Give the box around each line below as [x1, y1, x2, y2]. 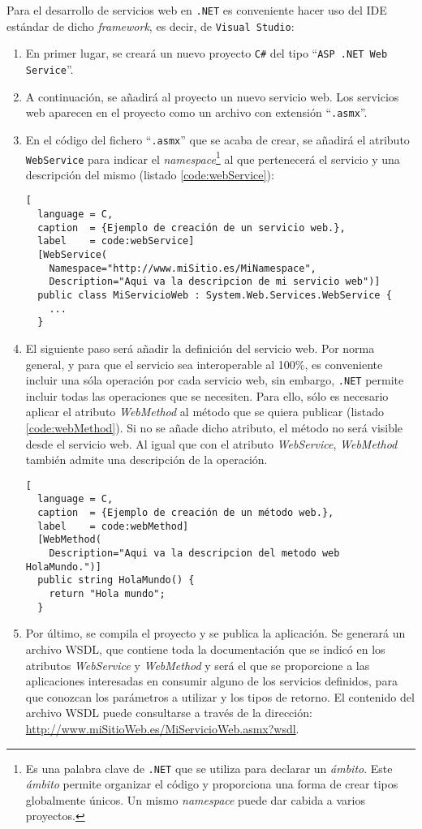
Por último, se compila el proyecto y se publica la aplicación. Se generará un [25, 625, 406, 642]
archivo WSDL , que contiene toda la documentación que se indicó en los [25, 640, 385, 657]
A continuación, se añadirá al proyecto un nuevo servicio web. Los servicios [25, 88, 399, 105]
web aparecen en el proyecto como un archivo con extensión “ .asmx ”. [25, 104, 368, 121]
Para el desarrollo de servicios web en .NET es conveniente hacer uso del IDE [6, 2, 387, 18]
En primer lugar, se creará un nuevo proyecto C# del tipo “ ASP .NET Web [25, 45, 388, 62]
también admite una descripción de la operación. [25, 451, 268, 468]
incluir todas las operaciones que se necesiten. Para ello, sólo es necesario [25, 387, 389, 404]
